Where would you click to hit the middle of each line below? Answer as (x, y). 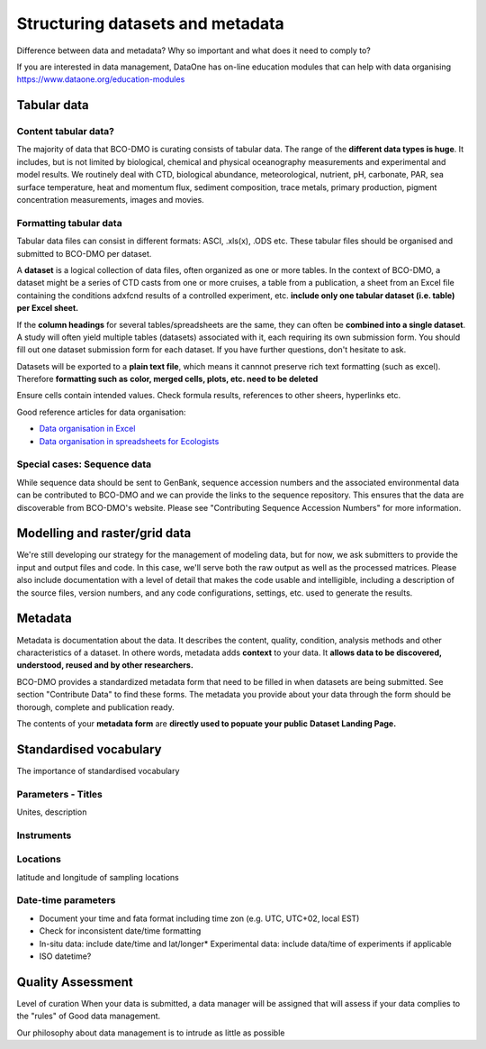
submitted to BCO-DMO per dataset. (84, 253)
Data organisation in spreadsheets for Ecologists (129, 441)
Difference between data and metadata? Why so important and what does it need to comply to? (193, 50)
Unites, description (52, 812)
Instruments (44, 835)
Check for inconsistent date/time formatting (120, 931)
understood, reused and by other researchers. (105, 665)
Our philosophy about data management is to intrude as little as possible (151, 1033)
